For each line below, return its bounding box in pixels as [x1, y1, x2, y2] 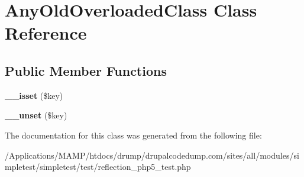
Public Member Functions [5, 61, 167, 79]
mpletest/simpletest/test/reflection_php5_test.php [5, 160, 191, 173]
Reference [5, 21, 87, 45]
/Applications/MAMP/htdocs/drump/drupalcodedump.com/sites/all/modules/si [5, 149, 299, 161]
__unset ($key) [5, 109, 67, 121]
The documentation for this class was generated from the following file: [5, 128, 262, 141]
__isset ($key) [5, 89, 63, 101]
